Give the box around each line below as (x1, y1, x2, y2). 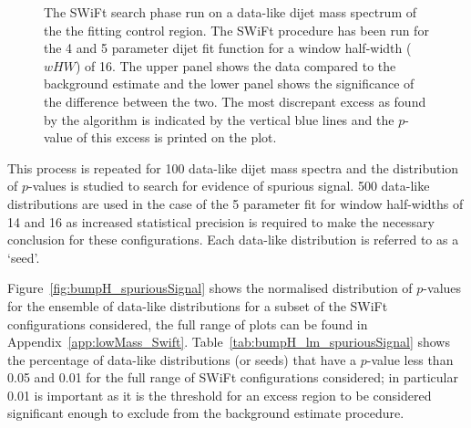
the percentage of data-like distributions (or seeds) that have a (7, 350, 357, 369)
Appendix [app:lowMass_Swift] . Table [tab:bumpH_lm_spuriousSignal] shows (7, 332, 450, 351)
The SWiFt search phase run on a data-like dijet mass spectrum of (44, 3, 417, 21)
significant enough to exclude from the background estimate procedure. (7, 403, 404, 423)
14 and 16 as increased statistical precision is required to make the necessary (7, 212, 435, 231)
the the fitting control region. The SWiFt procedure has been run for (44, 20, 429, 39)
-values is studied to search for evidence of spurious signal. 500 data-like (28, 176, 430, 195)
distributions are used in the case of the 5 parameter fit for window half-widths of (7, 193, 464, 213)
